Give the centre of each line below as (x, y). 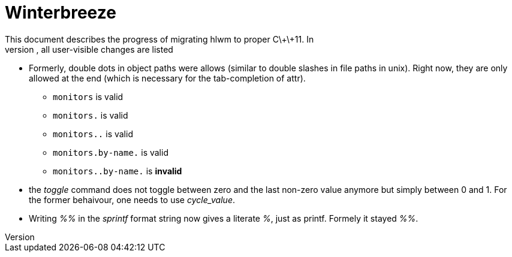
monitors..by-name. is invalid (118, 171)
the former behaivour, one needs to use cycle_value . (132, 199)
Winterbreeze (61, 13)
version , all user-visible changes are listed (89, 49)
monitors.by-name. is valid (111, 152)
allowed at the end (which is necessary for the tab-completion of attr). (167, 78)
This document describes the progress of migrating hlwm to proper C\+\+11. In (159, 39)
